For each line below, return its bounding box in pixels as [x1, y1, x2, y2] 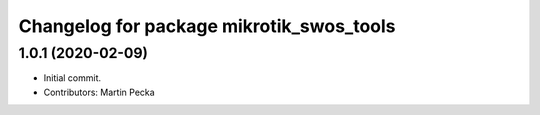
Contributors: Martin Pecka [43, 86, 155, 98]
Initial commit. [43, 72, 102, 84]
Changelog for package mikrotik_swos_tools [18, 15, 396, 37]
